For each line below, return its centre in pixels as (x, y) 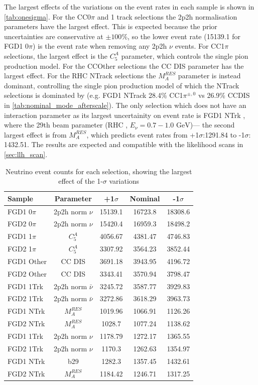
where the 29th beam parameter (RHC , (66, 125)
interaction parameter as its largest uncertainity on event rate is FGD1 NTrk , (125, 115)
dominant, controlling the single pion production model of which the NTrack (122, 85)
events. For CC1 (200, 46)
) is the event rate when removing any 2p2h (100, 46)
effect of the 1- (81, 181)
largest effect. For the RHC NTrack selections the (80, 76)
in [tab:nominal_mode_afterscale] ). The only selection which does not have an (125, 105)
